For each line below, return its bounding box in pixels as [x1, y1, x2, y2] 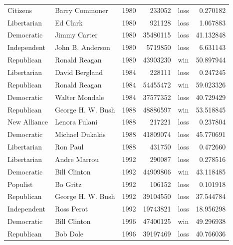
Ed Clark [54, 17, 83, 27]
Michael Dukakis [54, 129, 106, 139]
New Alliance [7, 116, 48, 127]
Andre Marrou [54, 153, 99, 164]
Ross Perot [54, 203, 88, 214]
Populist [7, 178, 33, 189]
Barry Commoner [54, 4, 108, 15]
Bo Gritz [54, 178, 82, 189]
